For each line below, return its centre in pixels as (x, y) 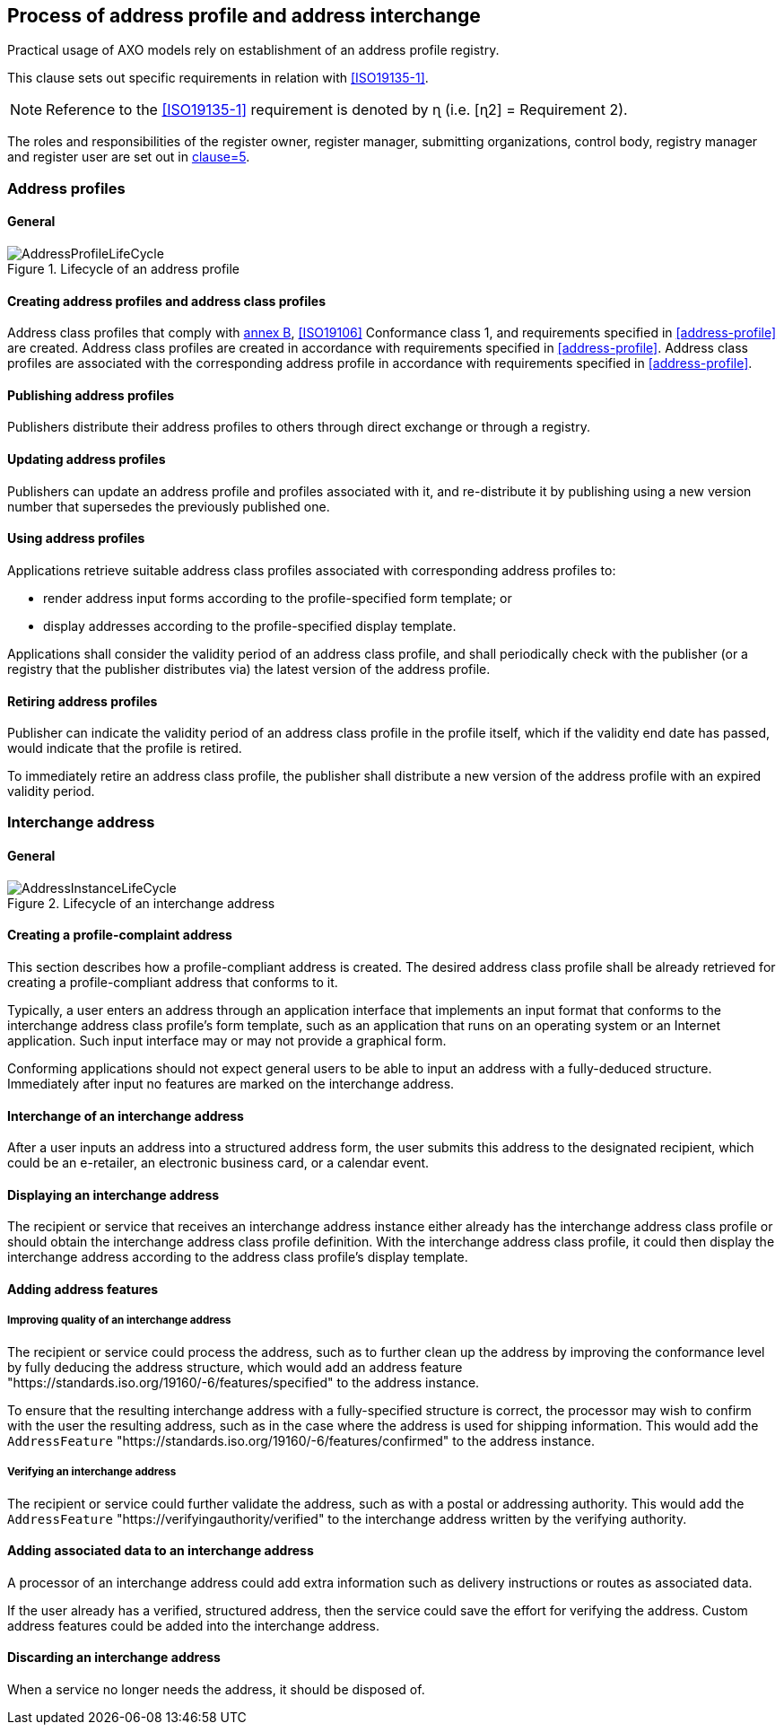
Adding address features (83, 1289)
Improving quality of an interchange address (119, 1321)
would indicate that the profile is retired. (125, 748)
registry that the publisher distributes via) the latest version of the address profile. (249, 669)
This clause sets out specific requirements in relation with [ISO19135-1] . (218, 78)
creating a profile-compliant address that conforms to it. (173, 982)
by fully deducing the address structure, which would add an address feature (235, 1367)
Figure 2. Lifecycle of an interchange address (141, 903)
